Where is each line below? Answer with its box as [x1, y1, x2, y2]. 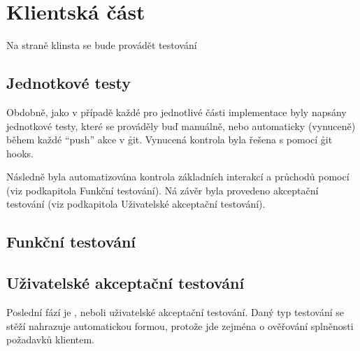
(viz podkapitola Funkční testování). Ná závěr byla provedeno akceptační [6, 182, 319, 197]
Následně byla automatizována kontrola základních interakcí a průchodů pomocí [6, 169, 350, 184]
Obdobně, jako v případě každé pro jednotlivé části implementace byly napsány [6, 104, 347, 119]
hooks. [6, 145, 34, 160]
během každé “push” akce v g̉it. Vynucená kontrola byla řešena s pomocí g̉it [6, 132, 333, 147]
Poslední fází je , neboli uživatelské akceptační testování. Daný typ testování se [6, 305, 344, 320]
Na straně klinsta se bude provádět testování [6, 38, 197, 52]
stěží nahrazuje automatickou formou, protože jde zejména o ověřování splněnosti [6, 318, 354, 333]
